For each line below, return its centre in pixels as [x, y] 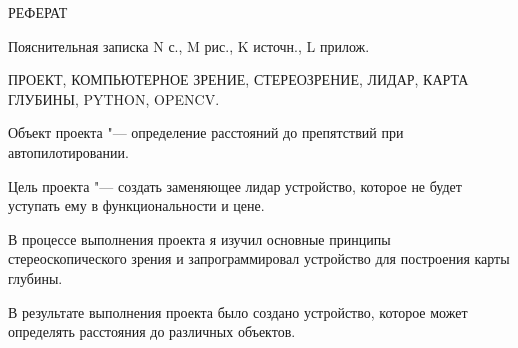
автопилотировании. [68, 151]
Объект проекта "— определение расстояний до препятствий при [206, 132]
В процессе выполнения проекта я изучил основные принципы [199, 238]
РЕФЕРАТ [38, 12]
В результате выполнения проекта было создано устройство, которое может [238, 311]
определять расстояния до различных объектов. [152, 331]
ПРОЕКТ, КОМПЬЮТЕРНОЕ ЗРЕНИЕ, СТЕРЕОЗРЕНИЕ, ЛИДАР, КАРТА [238, 79]
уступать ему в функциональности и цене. [136, 205]
